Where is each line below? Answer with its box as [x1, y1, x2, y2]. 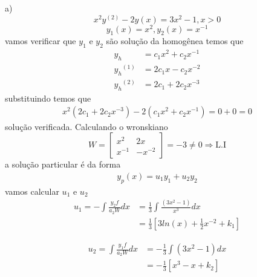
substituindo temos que [5, 91, 91, 104]
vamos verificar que [5, 34, 76, 47]
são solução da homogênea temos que [106, 34, 244, 47]
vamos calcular [5, 184, 59, 197]
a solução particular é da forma [5, 158, 121, 171]
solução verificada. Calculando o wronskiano [5, 120, 168, 132]
